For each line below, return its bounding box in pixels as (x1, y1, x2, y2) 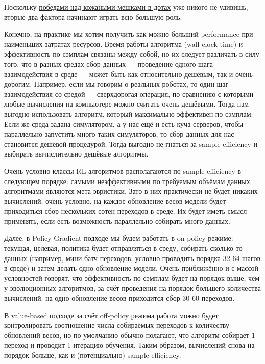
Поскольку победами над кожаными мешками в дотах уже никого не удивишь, (4, 2, 248, 12)
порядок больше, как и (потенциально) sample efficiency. (4, 350, 181, 360)
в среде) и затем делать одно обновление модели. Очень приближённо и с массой (4, 263, 259, 273)
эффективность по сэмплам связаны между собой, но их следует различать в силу (4, 48, 259, 59)
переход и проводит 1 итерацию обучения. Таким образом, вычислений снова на (4, 340, 255, 350)
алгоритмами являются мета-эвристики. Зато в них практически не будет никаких (4, 186, 258, 196)
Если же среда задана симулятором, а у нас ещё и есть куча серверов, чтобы (4, 118, 244, 129)
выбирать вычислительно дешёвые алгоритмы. (4, 148, 149, 159)
